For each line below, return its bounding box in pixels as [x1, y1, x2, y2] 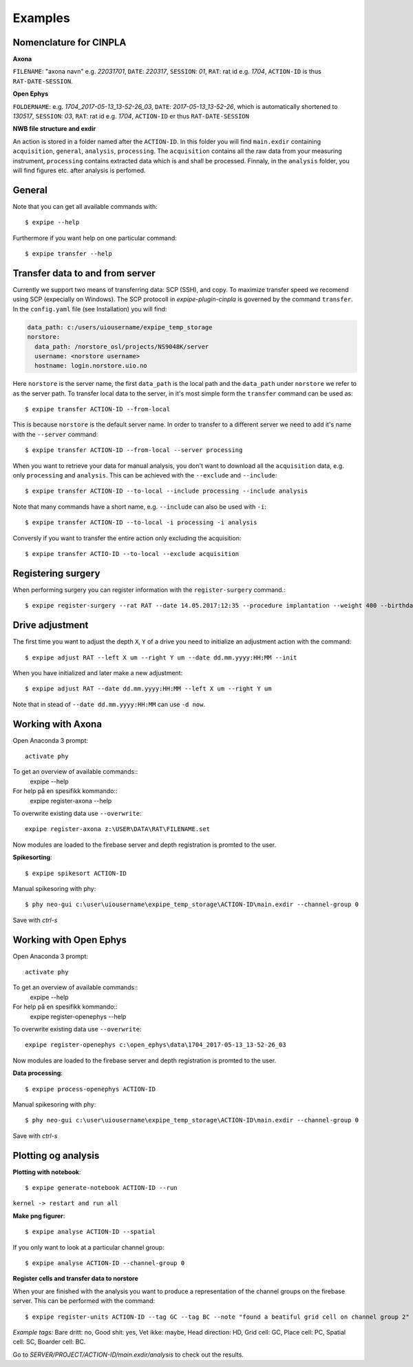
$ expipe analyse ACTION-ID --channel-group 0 [25, 1259, 185, 1267]
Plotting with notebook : [12, 1168, 81, 1176]
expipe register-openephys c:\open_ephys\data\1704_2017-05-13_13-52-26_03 [25, 1041, 286, 1049]
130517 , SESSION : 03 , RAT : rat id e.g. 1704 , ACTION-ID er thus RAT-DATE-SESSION [12, 112, 249, 121]
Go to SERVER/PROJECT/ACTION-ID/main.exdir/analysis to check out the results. [12, 1350, 244, 1359]
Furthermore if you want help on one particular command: [12, 234, 177, 242]
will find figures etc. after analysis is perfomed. [12, 166, 146, 174]
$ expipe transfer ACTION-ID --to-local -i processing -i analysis [25, 519, 257, 526]
